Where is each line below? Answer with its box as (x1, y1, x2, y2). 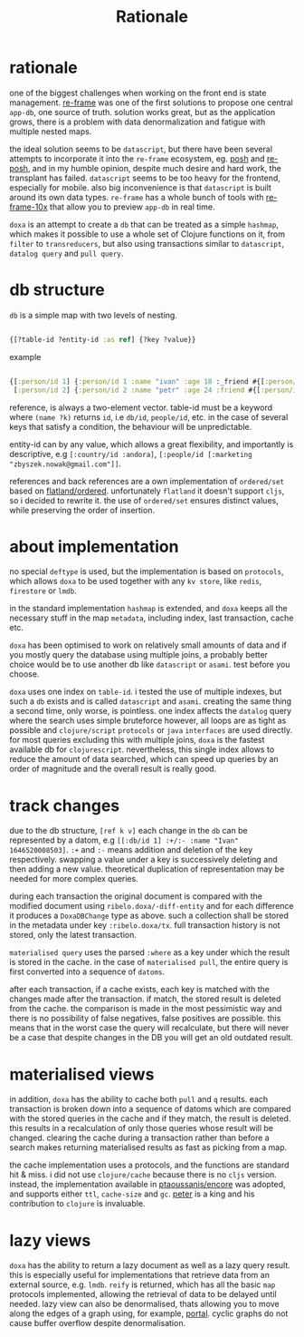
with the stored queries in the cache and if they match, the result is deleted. (9, 1113, 291, 1124)
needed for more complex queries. (9, 873, 138, 884)
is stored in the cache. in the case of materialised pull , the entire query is (9, 957, 289, 968)
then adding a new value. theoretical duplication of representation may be (9, 864, 285, 874)
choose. (9, 668, 40, 679)
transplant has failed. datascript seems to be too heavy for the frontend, (9, 172, 280, 183)
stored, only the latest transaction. (9, 930, 138, 941)
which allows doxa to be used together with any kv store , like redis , (9, 576, 262, 587)
